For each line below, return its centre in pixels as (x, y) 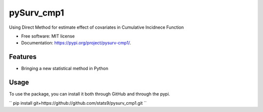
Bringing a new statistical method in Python (65, 69)
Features (23, 57)
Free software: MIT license (48, 36)
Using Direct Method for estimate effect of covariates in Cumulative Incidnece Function (96, 27)
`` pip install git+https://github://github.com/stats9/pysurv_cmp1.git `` (78, 103)
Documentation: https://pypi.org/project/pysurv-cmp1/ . (76, 43)
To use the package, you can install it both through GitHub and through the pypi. (90, 94)
